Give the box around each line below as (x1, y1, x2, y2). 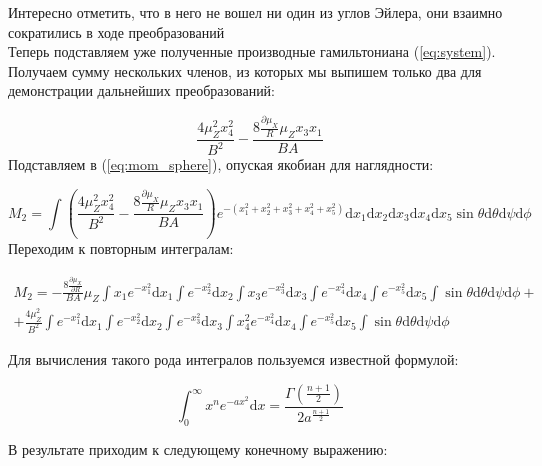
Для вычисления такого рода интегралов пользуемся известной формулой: (8, 349, 459, 370)
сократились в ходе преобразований (8, 21, 225, 42)
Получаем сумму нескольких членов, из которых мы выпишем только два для (8, 60, 482, 81)
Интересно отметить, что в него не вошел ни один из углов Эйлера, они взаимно (8, 2, 503, 22)
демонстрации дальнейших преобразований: (8, 80, 276, 101)
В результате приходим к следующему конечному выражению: (8, 438, 388, 459)
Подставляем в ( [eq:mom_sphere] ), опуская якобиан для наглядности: (8, 154, 434, 175)
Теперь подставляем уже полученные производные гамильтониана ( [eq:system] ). (8, 41, 496, 62)
